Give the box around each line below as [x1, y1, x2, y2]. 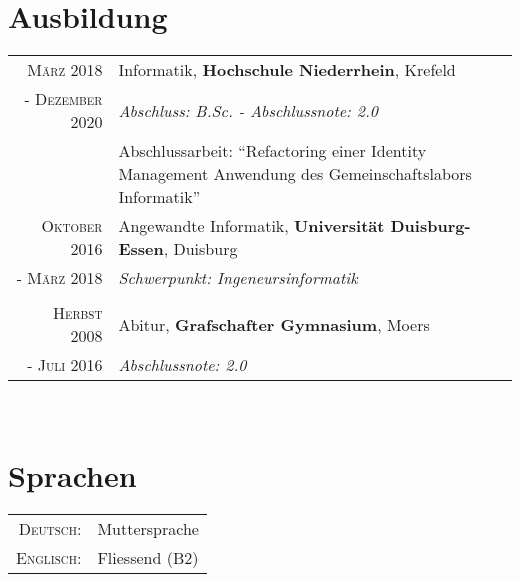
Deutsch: [18, 516, 82, 540]
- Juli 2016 [27, 353, 103, 377]
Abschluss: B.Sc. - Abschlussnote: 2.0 [118, 98, 379, 122]
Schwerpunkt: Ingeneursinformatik [118, 266, 358, 290]
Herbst [53, 301, 103, 325]
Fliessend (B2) [97, 545, 199, 569]
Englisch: [16, 545, 82, 569]
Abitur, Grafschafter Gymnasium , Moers [118, 312, 430, 336]
